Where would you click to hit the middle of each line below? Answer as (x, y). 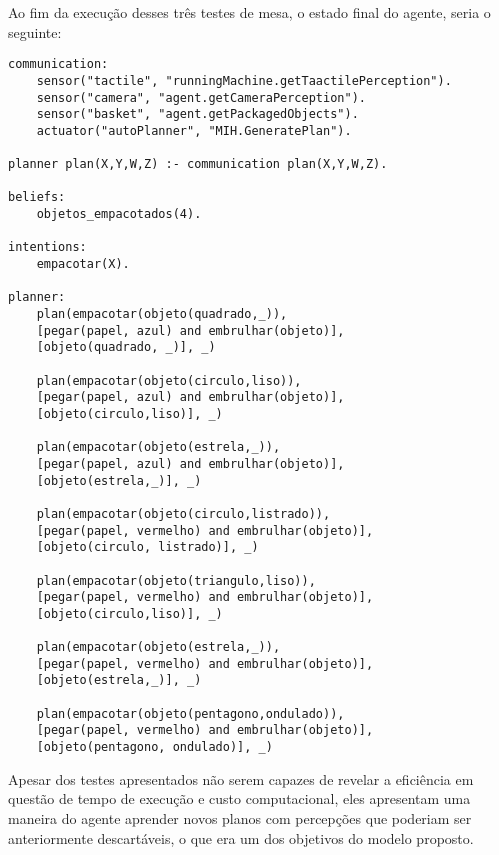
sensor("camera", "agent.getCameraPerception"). (201, 97)
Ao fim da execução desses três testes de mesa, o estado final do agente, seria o (249, 12)
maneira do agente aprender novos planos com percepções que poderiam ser (240, 817)
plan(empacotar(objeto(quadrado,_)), (162, 314)
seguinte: (35, 31)
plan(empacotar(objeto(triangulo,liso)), (176, 580)
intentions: (47, 247)
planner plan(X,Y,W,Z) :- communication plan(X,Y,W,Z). (198, 164)
